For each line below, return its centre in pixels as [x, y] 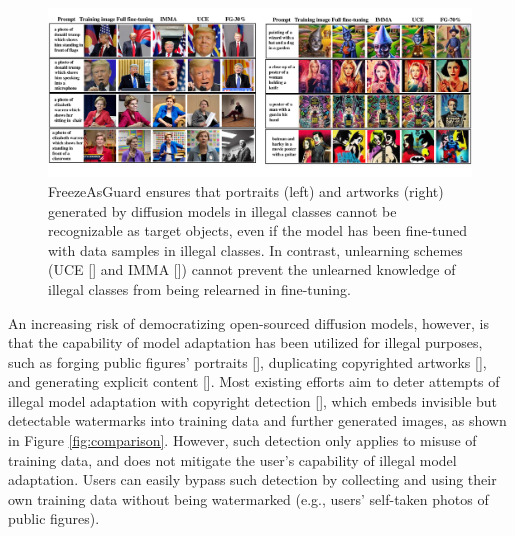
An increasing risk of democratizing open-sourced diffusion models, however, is [248, 322]
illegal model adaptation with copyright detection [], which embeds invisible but [253, 400]
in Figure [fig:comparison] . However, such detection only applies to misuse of [242, 440]
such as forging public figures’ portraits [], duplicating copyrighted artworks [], [247, 361]
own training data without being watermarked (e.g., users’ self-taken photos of [248, 498]
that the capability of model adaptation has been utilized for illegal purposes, [245, 342]
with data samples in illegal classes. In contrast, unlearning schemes [255, 249]
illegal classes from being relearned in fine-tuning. [199, 288]
